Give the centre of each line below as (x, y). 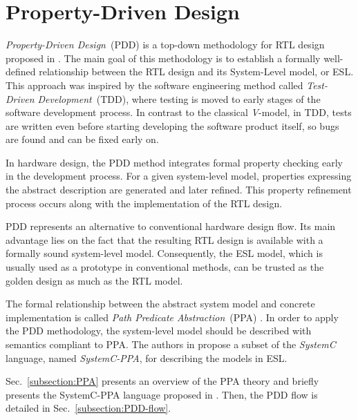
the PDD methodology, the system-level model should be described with (159, 331)
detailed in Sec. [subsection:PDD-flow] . (88, 408)
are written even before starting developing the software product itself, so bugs (172, 125)
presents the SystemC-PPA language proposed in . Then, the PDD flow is (162, 394)
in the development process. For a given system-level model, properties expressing (179, 176)
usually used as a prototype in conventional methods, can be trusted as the (165, 267)
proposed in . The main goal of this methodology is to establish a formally (163, 58)
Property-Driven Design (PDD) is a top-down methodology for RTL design (165, 45)
